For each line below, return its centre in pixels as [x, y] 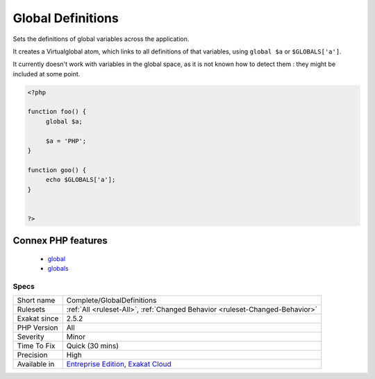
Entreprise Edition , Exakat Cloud [119, 364]
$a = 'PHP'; [66, 141]
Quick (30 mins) [93, 346]
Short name [36, 301]
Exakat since [38, 319]
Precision [32, 355]
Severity [31, 337]
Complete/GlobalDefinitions [111, 301]
